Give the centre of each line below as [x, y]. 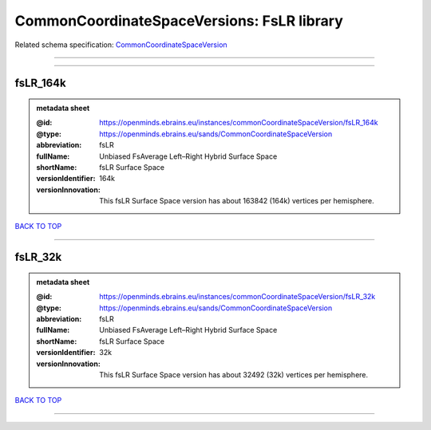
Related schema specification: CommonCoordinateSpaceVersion [121, 45]
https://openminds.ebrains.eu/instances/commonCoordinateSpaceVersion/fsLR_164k [239, 123]
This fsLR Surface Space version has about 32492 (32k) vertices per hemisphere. [234, 375]
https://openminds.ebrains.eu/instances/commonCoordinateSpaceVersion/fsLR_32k [237, 297]
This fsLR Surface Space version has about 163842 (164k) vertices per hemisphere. [237, 201]
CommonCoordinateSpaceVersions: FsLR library [179, 21]
